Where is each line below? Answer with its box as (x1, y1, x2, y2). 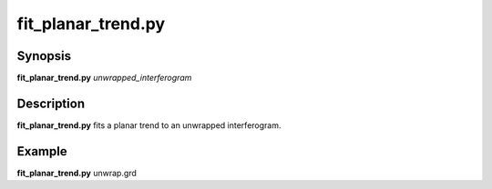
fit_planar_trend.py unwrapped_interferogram (16, 73, 192, 84)
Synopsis (16, 48, 72, 64)
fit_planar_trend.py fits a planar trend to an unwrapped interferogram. (16, 119, 282, 131)
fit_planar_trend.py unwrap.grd (16, 167, 137, 178)
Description (16, 95, 86, 111)
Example (16, 144, 67, 159)
